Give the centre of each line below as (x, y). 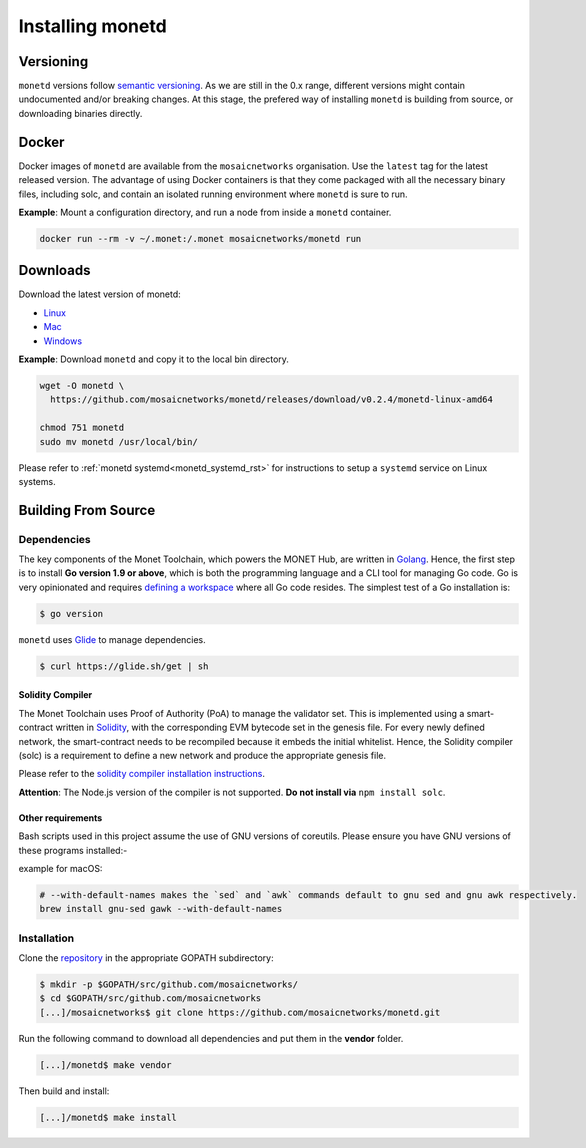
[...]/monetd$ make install (108, 1117)
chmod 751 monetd (82, 428)
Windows (63, 341)
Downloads (54, 270)
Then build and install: (64, 1091)
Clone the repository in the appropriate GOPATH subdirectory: (146, 958)
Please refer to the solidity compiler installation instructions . (141, 774)
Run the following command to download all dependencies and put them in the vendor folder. (211, 1038)
